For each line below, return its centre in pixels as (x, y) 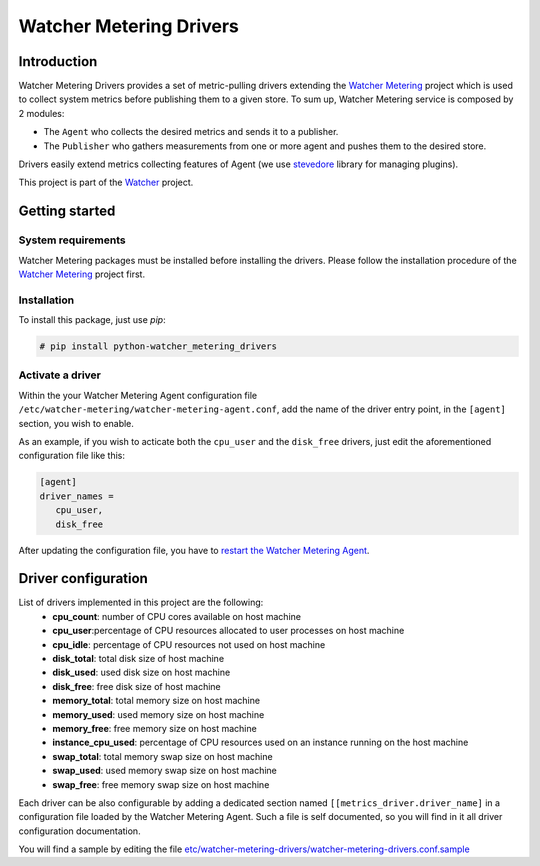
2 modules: (41, 113)
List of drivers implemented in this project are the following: (141, 602)
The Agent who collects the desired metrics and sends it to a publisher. (191, 132)
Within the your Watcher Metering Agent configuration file (138, 395)
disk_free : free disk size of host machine (137, 686)
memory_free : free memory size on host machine (154, 728)
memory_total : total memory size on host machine (156, 701)
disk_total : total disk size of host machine (138, 658)
